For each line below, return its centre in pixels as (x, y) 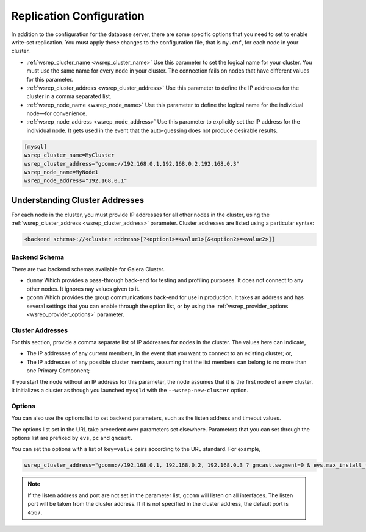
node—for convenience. (57, 113)
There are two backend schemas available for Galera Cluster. (88, 269)
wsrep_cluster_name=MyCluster (69, 155)
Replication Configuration (78, 16)
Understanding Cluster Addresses (78, 200)
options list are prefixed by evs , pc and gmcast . (72, 438)
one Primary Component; (58, 371)
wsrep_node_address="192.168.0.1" (76, 181)
